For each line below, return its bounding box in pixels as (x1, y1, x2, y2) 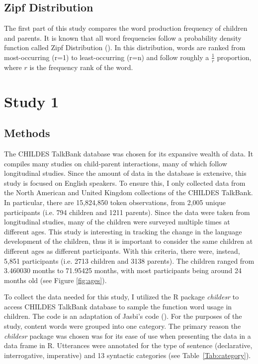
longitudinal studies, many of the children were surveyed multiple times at (4, 217, 230, 227)
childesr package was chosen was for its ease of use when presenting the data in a (4, 330, 251, 341)
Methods (4, 125, 50, 141)
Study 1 (4, 91, 59, 111)
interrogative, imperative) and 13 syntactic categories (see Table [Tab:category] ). (4, 350, 251, 360)
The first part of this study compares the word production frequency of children (4, 23, 248, 33)
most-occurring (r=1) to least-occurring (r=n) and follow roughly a (4, 52, 209, 62)
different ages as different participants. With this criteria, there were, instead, (4, 245, 240, 256)
